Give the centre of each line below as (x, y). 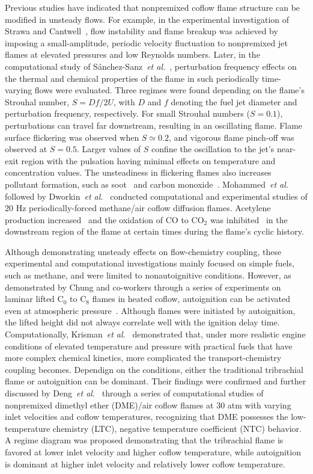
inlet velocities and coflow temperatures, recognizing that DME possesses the (147, 417)
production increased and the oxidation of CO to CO (105, 219)
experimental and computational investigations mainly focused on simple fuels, (150, 263)
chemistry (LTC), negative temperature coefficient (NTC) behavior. (177, 428)
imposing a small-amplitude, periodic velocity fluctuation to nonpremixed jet (146, 42)
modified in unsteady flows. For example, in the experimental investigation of (147, 19)
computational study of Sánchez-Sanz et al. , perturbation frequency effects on (151, 66)
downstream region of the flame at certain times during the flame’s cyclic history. (154, 231)
